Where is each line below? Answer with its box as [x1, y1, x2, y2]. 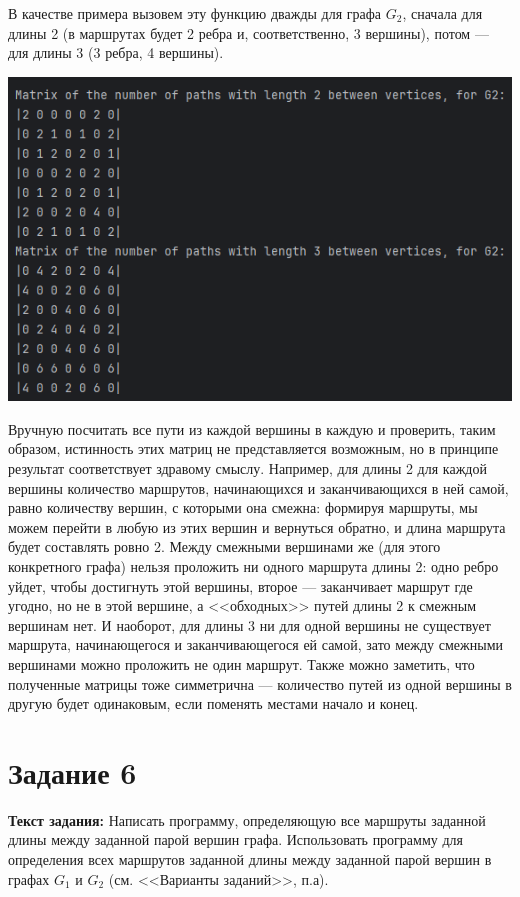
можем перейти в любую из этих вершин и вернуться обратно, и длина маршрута [8, 516, 506, 537]
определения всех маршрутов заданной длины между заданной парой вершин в [8, 849, 492, 870]
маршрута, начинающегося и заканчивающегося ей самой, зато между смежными [8, 634, 503, 655]
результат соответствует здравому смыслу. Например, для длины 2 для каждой [8, 458, 487, 478]
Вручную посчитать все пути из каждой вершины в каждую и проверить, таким [8, 418, 496, 439]
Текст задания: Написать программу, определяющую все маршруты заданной [8, 809, 486, 830]
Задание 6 [8, 751, 137, 792]
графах [8, 868, 50, 889]
